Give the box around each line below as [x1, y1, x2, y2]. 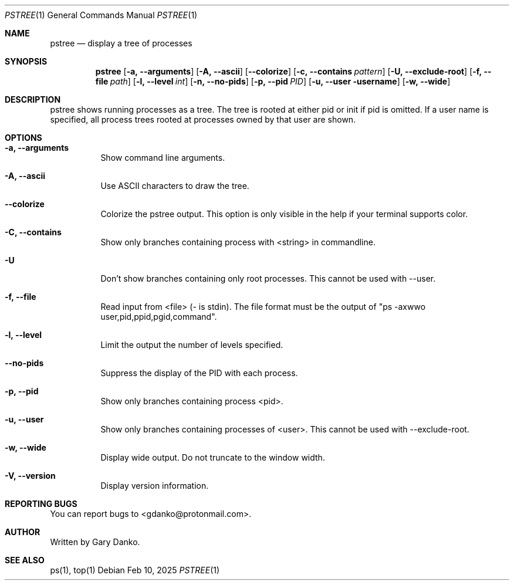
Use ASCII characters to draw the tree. [100, 181, 249, 191]
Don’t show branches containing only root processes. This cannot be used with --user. [100, 273, 436, 283]
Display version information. [100, 481, 209, 491]
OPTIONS [5, 133, 42, 143]
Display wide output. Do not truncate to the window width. [100, 452, 325, 462]
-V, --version [5, 471, 56, 481]
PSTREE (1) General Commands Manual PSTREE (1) [5, 10, 198, 20]
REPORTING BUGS [5, 499, 77, 509]
